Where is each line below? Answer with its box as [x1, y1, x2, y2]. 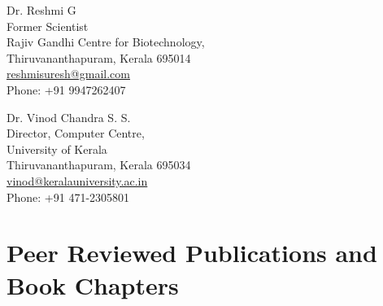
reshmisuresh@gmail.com [7, 65, 130, 82]
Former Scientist [7, 17, 89, 34]
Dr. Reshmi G [7, 2, 76, 18]
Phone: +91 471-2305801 [7, 188, 130, 205]
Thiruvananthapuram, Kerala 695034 [7, 156, 191, 173]
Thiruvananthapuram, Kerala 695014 [7, 49, 191, 66]
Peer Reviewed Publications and [7, 236, 377, 269]
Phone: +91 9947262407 [7, 81, 126, 98]
